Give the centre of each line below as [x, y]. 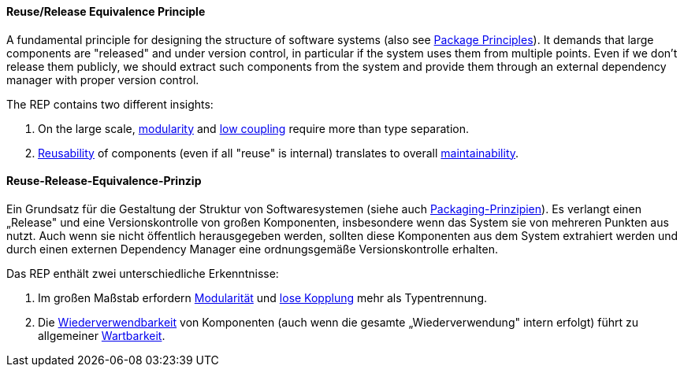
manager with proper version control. [103, 79]
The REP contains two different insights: [110, 104]
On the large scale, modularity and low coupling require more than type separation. [254, 128]
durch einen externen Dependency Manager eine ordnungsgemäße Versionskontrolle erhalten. [252, 249]
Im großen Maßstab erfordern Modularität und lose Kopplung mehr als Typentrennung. [263, 297]
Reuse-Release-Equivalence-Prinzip [104, 181]
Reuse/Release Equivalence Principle [106, 11]
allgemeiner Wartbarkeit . [102, 335]
